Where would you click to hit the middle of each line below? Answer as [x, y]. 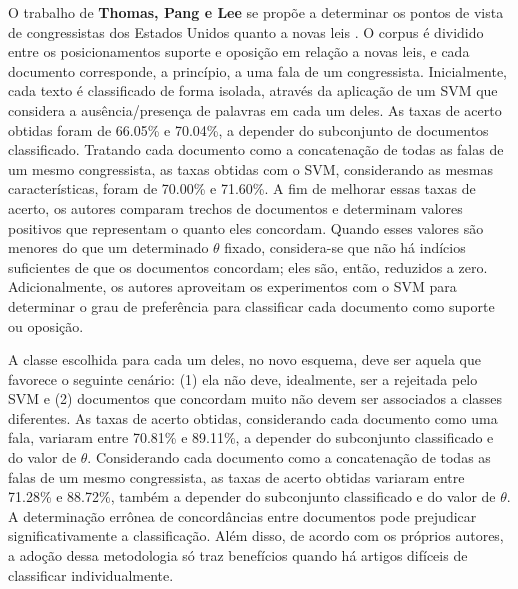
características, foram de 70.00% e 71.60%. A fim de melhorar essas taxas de [242, 188]
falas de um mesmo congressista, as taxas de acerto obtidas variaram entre [236, 476]
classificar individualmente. [91, 574]
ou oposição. [46, 325]
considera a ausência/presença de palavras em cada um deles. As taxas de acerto [255, 109]
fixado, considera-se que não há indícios [345, 247]
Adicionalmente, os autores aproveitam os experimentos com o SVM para [232, 286]
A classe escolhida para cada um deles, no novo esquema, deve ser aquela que [244, 359]
